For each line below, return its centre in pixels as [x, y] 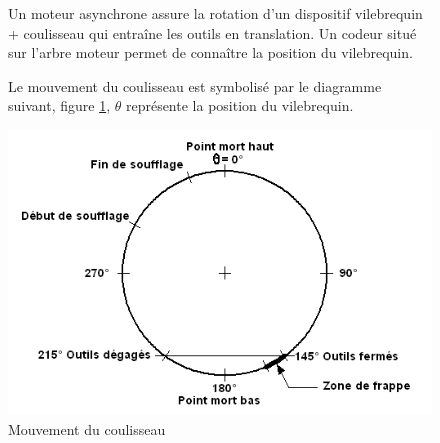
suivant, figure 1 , [59, 105]
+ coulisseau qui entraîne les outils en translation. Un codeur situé [212, 32]
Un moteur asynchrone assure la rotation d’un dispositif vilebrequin [215, 13]
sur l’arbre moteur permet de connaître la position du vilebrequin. [210, 52]
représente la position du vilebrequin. [239, 105]
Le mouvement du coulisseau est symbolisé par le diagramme [195, 85]
